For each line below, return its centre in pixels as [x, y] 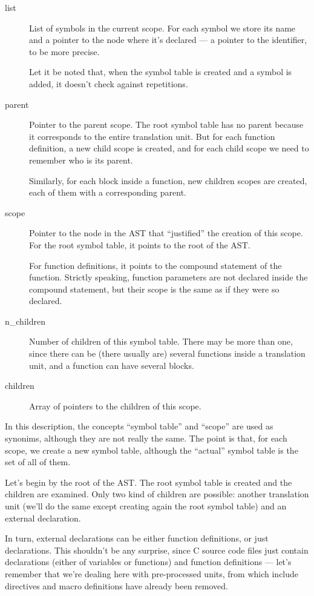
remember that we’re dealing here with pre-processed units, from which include [152, 573]
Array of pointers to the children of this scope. [115, 406]
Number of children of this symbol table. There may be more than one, [161, 341]
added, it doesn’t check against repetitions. [109, 83]
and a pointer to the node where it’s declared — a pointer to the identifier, [168, 40]
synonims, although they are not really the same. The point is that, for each [146, 438]
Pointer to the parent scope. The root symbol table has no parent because [166, 124]
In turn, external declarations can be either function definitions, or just [137, 538]
